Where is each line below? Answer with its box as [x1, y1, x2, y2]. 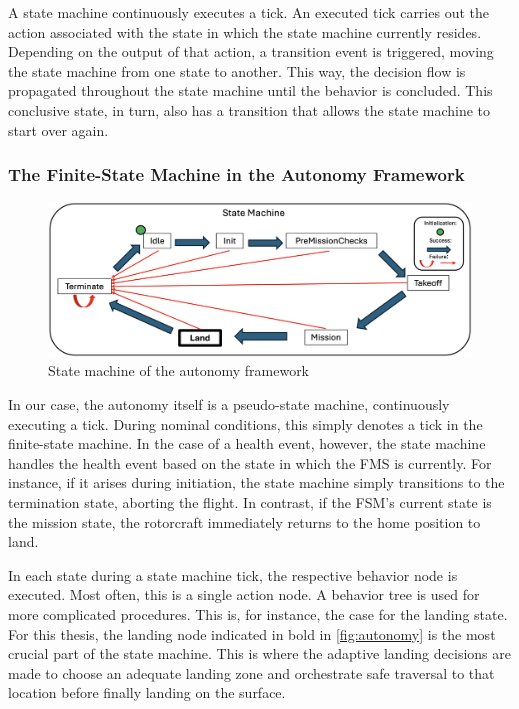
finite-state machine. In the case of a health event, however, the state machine [8, 433, 486, 454]
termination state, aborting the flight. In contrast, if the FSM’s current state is [8, 491, 492, 512]
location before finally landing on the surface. [8, 682, 286, 703]
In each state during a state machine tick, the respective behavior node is [8, 564, 458, 585]
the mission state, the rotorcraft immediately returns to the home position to [8, 511, 481, 532]
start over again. [8, 119, 109, 140]
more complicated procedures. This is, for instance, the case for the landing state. [8, 603, 508, 624]
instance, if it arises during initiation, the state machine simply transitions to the [8, 472, 505, 493]
